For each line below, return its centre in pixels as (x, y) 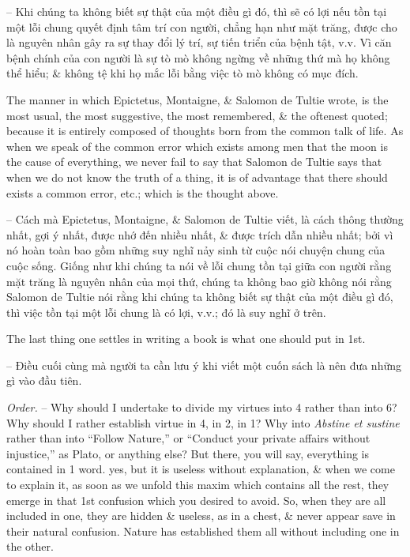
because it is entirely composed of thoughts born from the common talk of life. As (205, 131)
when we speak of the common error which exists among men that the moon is (197, 146)
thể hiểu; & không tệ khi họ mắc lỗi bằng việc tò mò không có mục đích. (182, 73)
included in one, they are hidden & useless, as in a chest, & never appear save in (201, 516)
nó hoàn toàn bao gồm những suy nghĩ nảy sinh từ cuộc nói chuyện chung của (196, 250)
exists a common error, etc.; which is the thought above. (143, 192)
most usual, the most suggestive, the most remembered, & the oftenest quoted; (197, 115)
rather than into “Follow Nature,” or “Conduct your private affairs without (188, 438)
